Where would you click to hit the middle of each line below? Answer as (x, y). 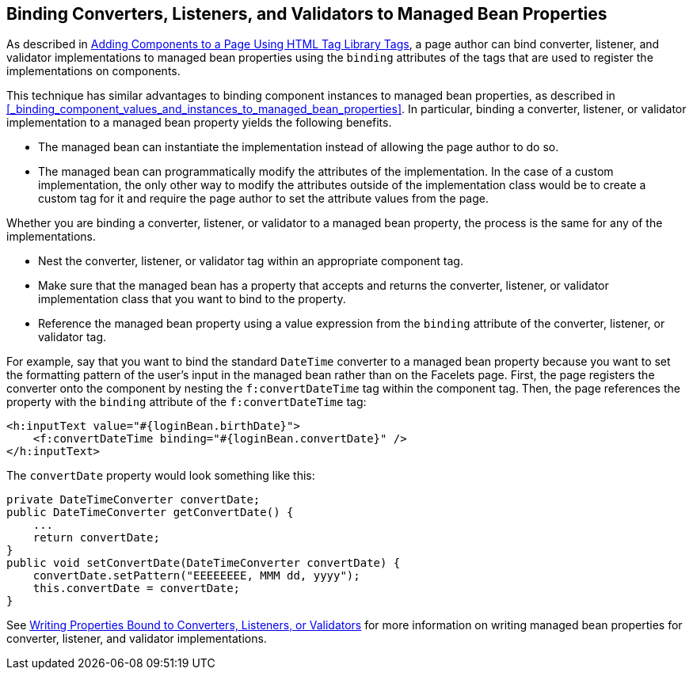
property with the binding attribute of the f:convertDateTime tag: (187, 402)
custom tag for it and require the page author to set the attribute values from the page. (264, 199)
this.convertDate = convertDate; (137, 589)
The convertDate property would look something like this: (161, 476)
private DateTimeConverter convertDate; (133, 500)
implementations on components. (93, 71)
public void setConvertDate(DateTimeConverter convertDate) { (204, 563)
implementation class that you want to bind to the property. (192, 299)
